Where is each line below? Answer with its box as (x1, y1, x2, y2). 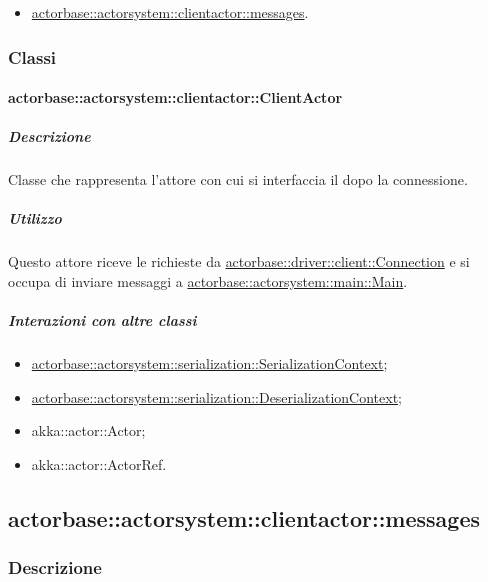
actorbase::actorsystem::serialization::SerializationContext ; (31, 353, 388, 374)
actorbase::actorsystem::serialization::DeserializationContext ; (31, 386, 402, 407)
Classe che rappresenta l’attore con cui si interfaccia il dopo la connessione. (8, 169, 468, 190)
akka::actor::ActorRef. (31, 453, 167, 474)
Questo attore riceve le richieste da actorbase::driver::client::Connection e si (8, 251, 470, 272)
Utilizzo (8, 208, 62, 229)
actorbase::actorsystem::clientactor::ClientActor (8, 87, 343, 108)
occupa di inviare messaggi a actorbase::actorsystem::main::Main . (8, 270, 408, 291)
